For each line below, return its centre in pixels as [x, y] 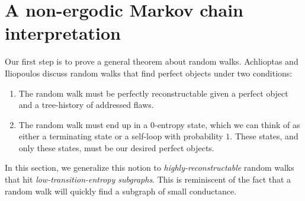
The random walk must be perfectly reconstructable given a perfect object [153, 93]
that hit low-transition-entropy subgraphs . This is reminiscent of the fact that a [148, 179]
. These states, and [264, 136]
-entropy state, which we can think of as [227, 124]
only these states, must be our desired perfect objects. [116, 147]
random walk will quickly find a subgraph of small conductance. [121, 191]
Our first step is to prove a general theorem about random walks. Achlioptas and [152, 61]
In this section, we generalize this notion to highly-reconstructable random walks [150, 167]
